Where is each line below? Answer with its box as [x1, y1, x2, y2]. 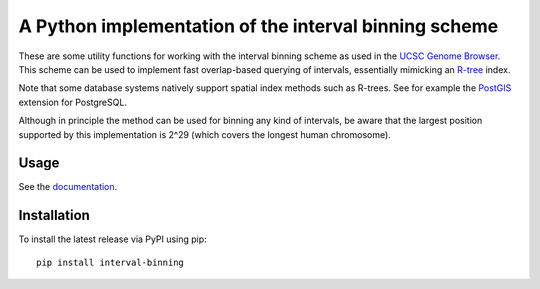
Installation [18, 207, 90, 224]
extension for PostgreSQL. [18, 96, 127, 108]
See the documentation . [18, 181, 118, 193]
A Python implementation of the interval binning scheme [18, 15, 499, 37]
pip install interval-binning [36, 256, 185, 268]
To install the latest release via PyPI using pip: [18, 233, 207, 245]
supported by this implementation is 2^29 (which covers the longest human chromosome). [18, 128, 392, 140]
